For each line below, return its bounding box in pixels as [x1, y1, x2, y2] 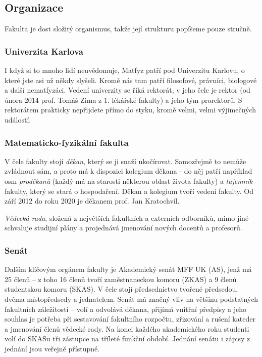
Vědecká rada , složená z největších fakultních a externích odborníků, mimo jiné [5, 212, 249, 223]
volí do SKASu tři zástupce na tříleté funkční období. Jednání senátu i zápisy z [5, 333, 250, 344]
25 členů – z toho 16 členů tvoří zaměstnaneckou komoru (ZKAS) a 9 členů [5, 273, 237, 284]
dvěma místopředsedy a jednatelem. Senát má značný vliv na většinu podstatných [5, 293, 258, 304]
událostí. [5, 114, 31, 125]
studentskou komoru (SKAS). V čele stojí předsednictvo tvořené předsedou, [5, 284, 238, 294]
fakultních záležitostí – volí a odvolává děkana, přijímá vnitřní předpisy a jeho [5, 303, 247, 314]
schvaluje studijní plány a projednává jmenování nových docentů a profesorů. [5, 222, 242, 233]
